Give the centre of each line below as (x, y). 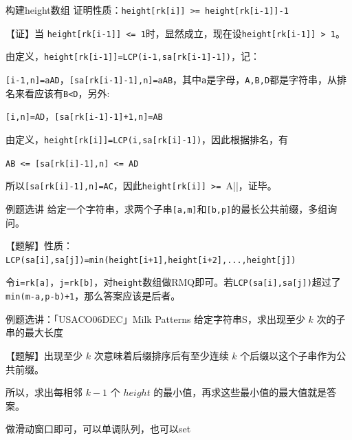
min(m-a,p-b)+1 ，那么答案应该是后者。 (93, 296)
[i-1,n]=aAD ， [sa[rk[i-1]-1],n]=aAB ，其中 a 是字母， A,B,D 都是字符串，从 (172, 79)
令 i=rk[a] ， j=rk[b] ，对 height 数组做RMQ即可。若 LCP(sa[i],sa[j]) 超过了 (173, 282)
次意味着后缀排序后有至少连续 (161, 355)
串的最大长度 (34, 332)
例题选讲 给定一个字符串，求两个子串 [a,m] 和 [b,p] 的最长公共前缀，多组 (167, 208)
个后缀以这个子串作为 (288, 355)
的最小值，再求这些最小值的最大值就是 (240, 392)
